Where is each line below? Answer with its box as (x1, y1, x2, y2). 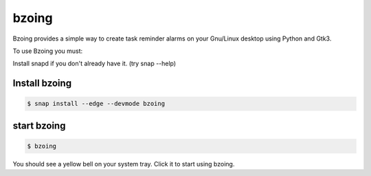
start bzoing (12, 120, 66, 131)
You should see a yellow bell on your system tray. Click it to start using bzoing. (12, 159, 235, 168)
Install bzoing (12, 78, 72, 89)
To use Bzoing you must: (12, 47, 83, 55)
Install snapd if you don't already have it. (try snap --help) (12, 59, 177, 68)
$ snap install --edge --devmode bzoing (27, 100, 165, 108)
